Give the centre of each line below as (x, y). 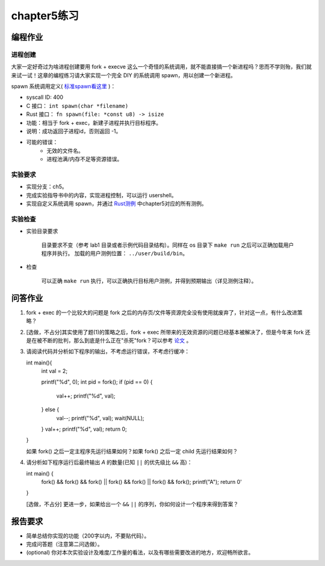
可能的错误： (42, 142)
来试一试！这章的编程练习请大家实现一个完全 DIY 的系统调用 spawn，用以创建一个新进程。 (123, 75)
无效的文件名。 (65, 150)
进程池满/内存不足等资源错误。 (85, 159)
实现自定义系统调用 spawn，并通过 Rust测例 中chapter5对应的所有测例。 (116, 204)
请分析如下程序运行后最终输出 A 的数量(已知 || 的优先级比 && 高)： (109, 462)
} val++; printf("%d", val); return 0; (84, 429)
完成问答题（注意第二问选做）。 (64, 544)
